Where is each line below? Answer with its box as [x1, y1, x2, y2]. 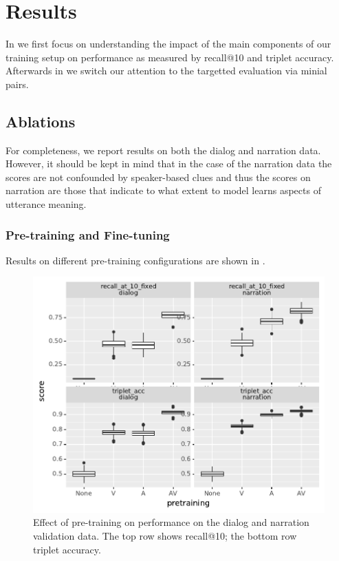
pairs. [6, 76, 29, 91]
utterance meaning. [6, 197, 87, 211]
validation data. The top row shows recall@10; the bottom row [33, 529, 297, 543]
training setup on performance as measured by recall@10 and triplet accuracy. [6, 50, 334, 64]
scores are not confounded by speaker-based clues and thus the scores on [6, 169, 311, 184]
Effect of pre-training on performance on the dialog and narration [33, 515, 309, 529]
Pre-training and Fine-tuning [6, 226, 170, 243]
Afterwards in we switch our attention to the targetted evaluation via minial [6, 63, 327, 78]
